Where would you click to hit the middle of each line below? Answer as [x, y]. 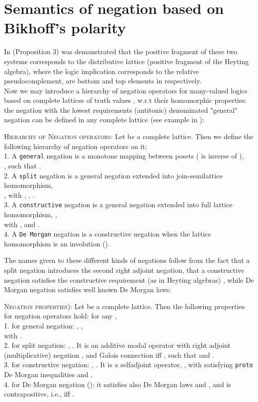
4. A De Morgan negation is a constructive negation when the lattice [108, 234]
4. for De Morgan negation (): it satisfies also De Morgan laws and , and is [118, 384]
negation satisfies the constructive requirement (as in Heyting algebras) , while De [129, 280]
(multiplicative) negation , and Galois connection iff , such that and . [109, 355]
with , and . [22, 224]
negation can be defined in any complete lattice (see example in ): [104, 120]
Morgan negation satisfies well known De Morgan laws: [88, 289]
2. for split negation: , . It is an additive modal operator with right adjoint [117, 345]
